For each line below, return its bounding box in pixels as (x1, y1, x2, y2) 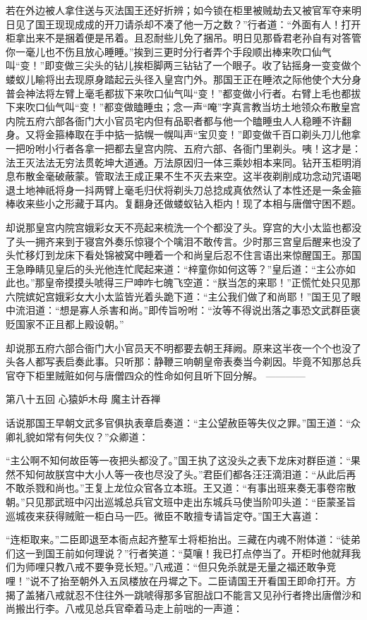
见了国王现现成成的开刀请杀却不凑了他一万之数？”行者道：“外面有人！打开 (15, 16, 361, 31)
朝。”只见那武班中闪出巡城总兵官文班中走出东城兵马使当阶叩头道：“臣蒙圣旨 (6, 494, 356, 509)
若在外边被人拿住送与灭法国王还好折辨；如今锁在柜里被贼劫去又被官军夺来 (6, 3, 351, 17)
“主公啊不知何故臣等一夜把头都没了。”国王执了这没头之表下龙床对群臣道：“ (6, 453, 351, 468)
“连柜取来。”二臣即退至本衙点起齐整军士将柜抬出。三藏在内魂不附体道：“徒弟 (6, 532, 361, 547)
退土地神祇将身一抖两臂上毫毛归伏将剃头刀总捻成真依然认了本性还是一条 (6, 182, 342, 197)
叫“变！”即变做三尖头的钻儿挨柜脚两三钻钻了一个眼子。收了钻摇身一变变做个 (6, 58, 361, 73)
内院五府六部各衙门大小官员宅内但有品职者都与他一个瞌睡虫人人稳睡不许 (6, 113, 342, 128)
